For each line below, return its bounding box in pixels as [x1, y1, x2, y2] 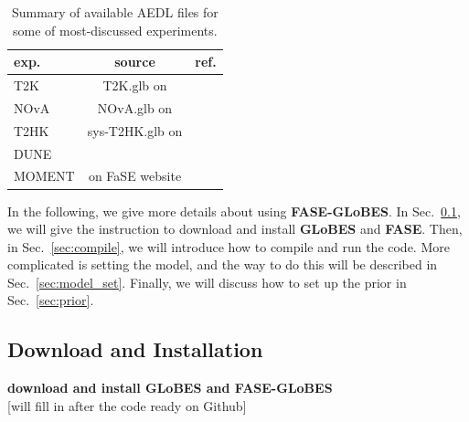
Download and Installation [7, 335, 263, 364]
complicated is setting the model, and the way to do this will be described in [7, 255, 438, 274]
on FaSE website [88, 166, 182, 185]
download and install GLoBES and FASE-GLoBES [7, 378, 333, 397]
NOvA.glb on [97, 98, 173, 117]
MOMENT [14, 166, 75, 185]
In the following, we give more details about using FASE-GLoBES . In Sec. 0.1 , [7, 201, 461, 220]
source [114, 52, 155, 71]
